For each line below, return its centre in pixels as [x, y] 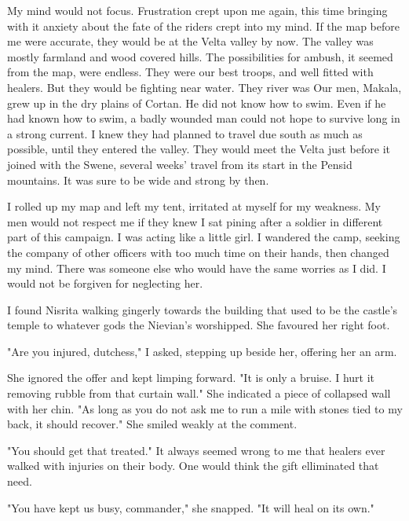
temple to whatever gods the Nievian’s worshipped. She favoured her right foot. [199, 325]
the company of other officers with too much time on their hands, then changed [198, 252]
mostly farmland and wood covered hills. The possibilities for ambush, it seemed [200, 56]
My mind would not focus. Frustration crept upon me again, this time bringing [197, 10]
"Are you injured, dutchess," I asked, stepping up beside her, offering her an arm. [202, 351]
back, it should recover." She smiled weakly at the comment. [152, 424]
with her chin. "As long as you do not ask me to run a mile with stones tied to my [205, 408]
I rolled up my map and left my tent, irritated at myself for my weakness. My [194, 206]
